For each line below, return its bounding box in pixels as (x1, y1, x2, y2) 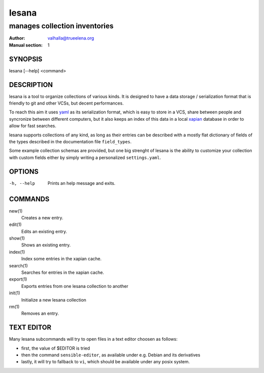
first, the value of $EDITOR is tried (21, 345, 90, 351)
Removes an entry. (21, 310, 59, 316)
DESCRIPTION (9, 81, 53, 89)
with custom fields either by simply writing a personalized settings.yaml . (9, 154, 161, 160)
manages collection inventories (9, 22, 114, 30)
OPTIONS (9, 167, 39, 176)
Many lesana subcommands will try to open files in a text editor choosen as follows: (9, 336, 178, 342)
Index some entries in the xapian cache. (21, 256, 102, 262)
